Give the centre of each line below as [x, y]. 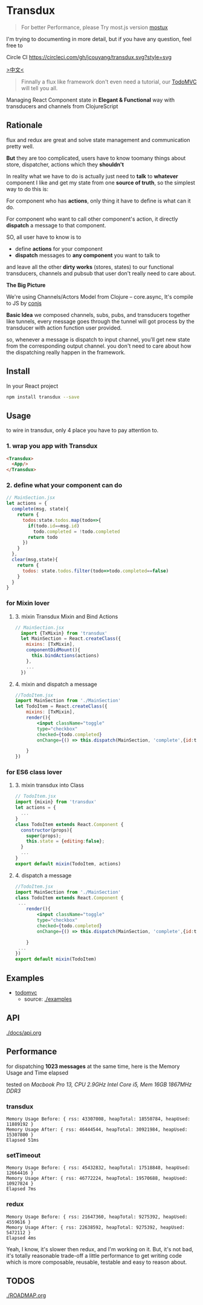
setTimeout [24, 1155]
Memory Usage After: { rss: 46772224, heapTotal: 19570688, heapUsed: [97, 1179]
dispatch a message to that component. [56, 225]
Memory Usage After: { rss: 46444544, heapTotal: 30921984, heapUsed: [97, 1129]
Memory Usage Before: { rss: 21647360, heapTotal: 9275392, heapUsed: [97, 1217]
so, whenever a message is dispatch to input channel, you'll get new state [98, 339]
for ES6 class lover [34, 772]
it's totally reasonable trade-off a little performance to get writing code [94, 1255]
